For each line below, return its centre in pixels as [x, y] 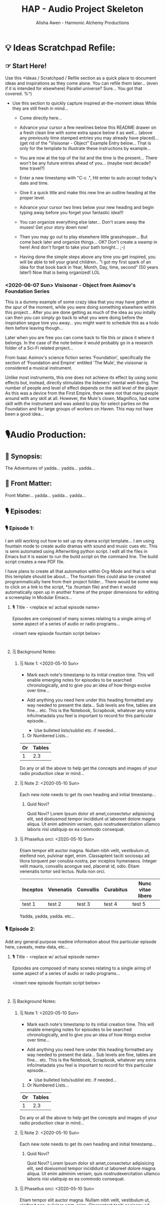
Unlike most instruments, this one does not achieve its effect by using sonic [82, 377]
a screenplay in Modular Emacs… [39, 597]
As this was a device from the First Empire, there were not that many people [82, 393]
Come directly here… [41, 118]
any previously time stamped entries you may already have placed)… [89, 138]
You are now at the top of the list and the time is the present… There [88, 158]
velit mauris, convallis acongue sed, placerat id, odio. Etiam [80, 866]
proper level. [32, 198]
